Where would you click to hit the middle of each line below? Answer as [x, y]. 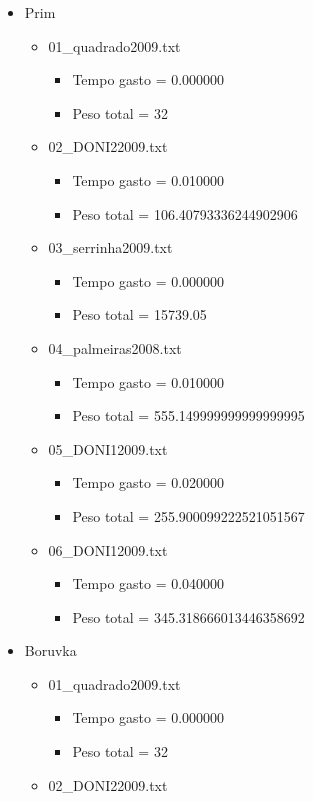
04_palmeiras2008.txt [115, 347]
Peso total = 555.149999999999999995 [188, 415]
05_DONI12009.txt [108, 448]
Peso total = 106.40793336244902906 [185, 213]
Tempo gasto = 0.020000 [148, 482]
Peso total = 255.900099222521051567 [188, 515]
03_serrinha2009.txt [110, 247]
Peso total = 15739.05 [139, 314]
